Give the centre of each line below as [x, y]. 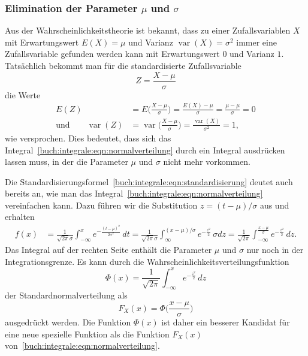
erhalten [20, 217]
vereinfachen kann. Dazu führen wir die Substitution [101, 205]
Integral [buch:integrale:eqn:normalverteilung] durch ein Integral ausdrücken [145, 150]
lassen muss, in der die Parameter [67, 162]
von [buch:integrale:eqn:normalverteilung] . [82, 346]
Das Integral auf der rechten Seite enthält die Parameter [108, 249]
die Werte [23, 94]
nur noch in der [275, 249]
